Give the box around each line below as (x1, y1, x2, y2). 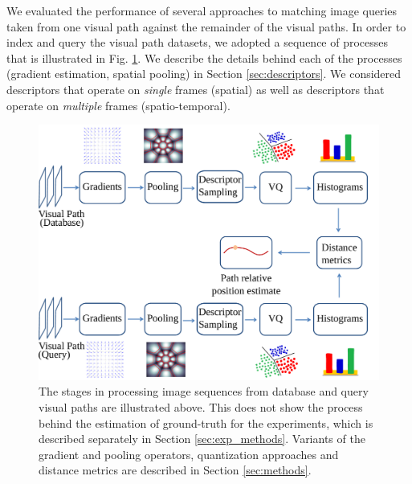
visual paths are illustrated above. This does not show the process (39, 398, 363, 415)
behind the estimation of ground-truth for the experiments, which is (39, 414, 373, 431)
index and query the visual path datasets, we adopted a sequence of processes (6, 34, 389, 51)
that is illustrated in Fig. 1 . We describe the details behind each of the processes (6, 49, 402, 66)
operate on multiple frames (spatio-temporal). (6, 96, 230, 113)
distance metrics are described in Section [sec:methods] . (39, 461, 312, 478)
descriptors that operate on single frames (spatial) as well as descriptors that (6, 80, 385, 97)
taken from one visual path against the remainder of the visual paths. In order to (6, 18, 406, 35)
